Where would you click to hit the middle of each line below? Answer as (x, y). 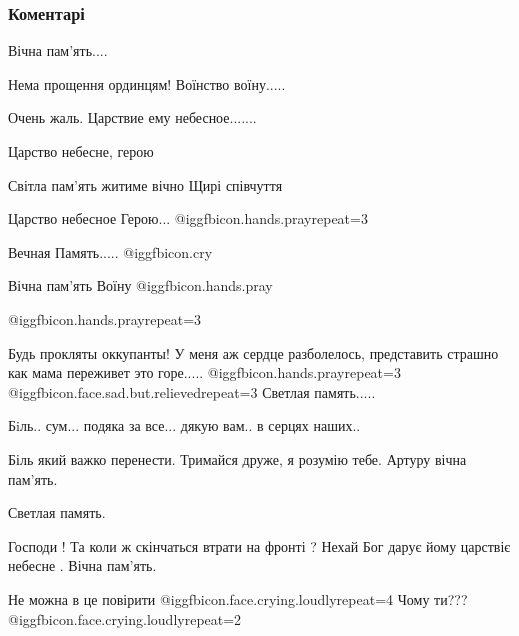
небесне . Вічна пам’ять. (82, 565)
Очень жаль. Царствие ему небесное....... (132, 117)
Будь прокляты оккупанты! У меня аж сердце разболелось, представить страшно (253, 352)
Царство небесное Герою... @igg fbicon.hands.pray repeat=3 (188, 218)
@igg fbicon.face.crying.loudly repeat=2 (125, 618)
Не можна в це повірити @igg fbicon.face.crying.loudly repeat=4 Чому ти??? (238, 598)
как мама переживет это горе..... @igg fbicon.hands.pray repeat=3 (204, 372)
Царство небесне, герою (81, 151)
